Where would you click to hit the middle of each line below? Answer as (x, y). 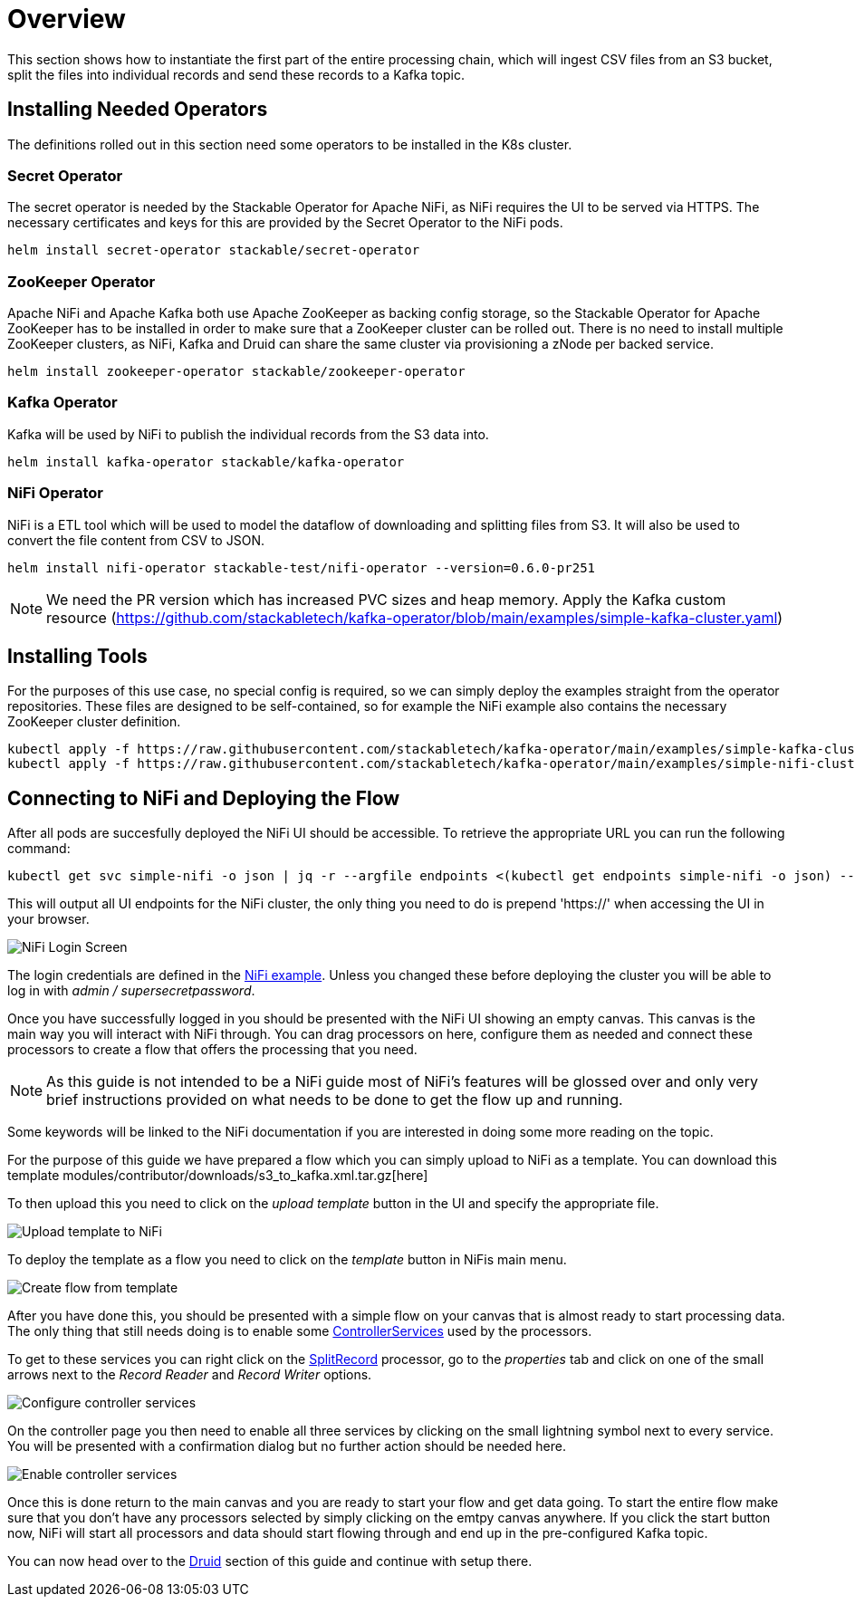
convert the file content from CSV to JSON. (136, 540)
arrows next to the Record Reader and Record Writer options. (190, 1375)
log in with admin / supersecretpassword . (131, 991)
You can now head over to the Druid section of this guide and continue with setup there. (270, 1561)
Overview (67, 19)
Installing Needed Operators (138, 110)
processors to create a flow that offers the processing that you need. (212, 1050)
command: (39, 849)
